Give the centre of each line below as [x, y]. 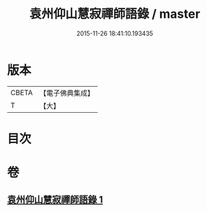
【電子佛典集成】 [67, 93]
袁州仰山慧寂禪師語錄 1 [55, 200]
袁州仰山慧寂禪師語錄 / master [115, 14]
